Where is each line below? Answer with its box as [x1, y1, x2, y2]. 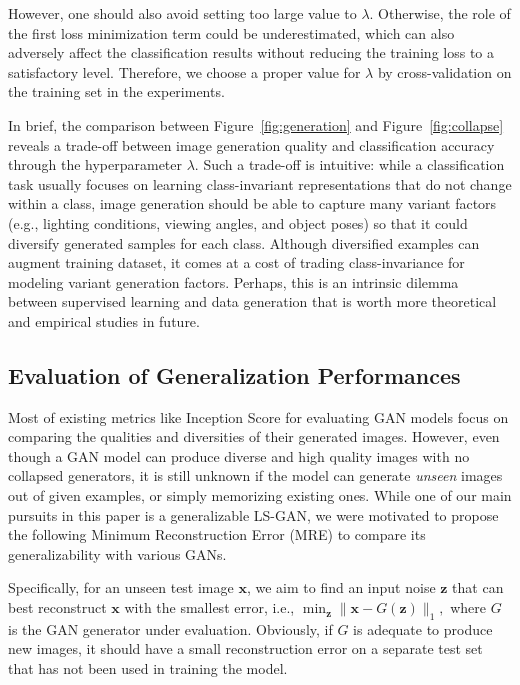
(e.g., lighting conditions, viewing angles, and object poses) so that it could [8, 212, 468, 233]
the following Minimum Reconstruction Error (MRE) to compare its [8, 524, 426, 545]
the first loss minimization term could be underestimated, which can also [8, 22, 455, 43]
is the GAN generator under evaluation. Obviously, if [8, 618, 333, 639]
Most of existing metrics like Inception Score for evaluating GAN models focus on [8, 406, 509, 427]
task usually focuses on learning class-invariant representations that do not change [8, 173, 512, 194]
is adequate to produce [353, 618, 493, 639]
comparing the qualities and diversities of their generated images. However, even [8, 426, 500, 447]
